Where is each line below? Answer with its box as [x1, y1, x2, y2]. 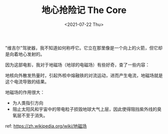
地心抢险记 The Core [41, 4, 126, 16]
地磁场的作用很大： [5, 89, 45, 95]
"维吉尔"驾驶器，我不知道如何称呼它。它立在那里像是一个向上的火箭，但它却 [5, 44, 163, 50]
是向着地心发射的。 [5, 51, 45, 57]
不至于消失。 [21, 112, 48, 118]
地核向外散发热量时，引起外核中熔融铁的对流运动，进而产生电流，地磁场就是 [5, 72, 163, 78]
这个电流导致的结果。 [5, 78, 49, 84]
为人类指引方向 [12, 99, 43, 105]
